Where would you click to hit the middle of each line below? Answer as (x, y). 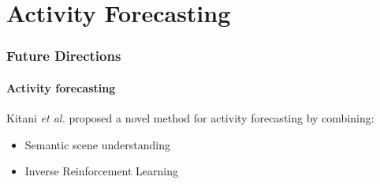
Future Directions (64, 56)
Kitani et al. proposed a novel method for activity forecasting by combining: (190, 118)
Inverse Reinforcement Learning (102, 171)
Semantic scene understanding (97, 144)
